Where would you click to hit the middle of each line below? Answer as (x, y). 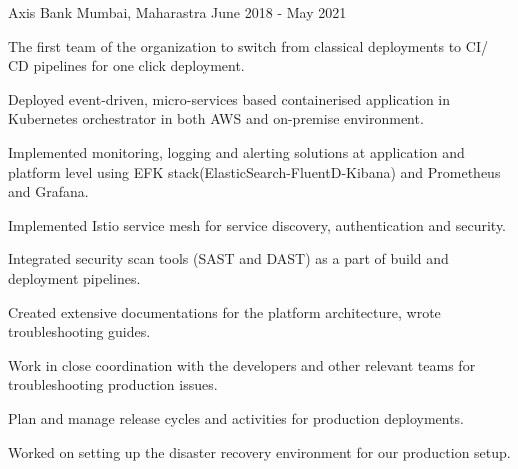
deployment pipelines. (74, 277)
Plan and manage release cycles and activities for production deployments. (236, 417)
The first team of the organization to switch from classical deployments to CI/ (248, 45)
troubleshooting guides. (79, 331)
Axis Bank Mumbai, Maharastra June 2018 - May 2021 (177, 12)
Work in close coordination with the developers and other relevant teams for (242, 364)
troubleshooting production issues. (113, 384)
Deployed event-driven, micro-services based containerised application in (229, 98)
